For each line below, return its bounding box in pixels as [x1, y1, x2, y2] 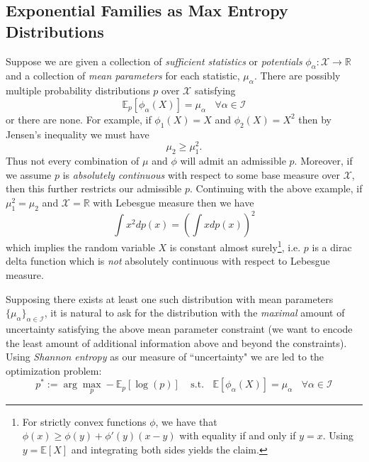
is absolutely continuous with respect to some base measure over [62, 167, 340, 182]
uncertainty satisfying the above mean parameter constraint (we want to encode [6, 321, 353, 336]
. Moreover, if [294, 153, 353, 168]
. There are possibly [254, 68, 341, 83]
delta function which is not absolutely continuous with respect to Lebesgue [6, 253, 330, 268]
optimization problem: [6, 363, 102, 378]
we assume [6, 167, 52, 182]
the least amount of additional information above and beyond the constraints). [6, 335, 347, 350]
